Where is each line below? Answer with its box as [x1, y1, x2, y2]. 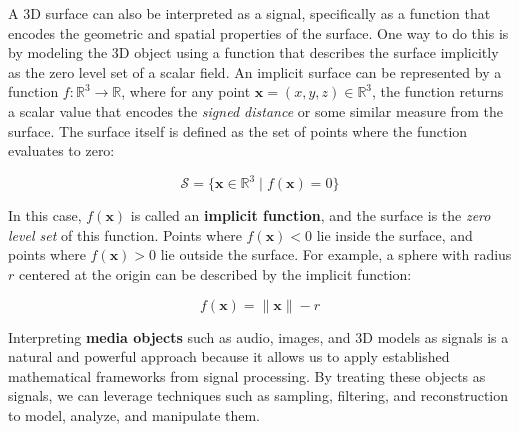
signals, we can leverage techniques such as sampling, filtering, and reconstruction [8, 385, 509, 406]
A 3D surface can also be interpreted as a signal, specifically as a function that [8, 3, 491, 23]
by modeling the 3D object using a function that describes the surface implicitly [8, 42, 499, 63]
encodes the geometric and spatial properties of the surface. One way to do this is [8, 22, 509, 43]
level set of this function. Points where [8, 224, 242, 245]
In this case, [8, 205, 82, 226]
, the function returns [372, 81, 504, 102]
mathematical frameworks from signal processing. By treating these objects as [8, 365, 486, 386]
